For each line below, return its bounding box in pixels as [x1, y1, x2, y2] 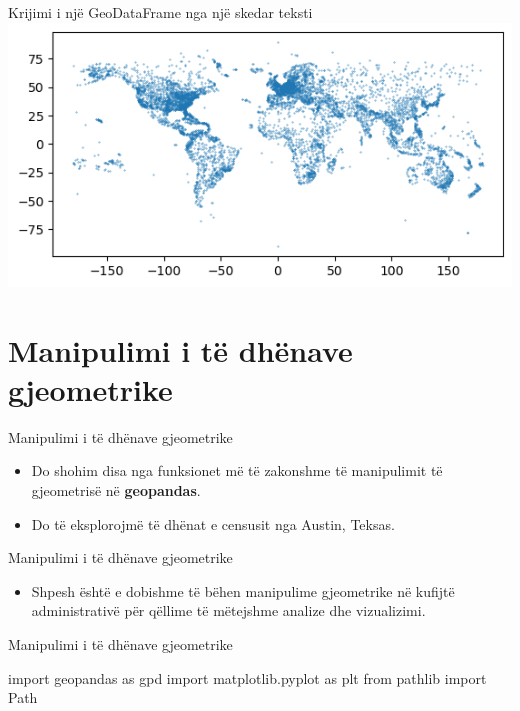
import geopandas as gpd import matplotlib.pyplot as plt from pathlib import [8, 667, 487, 688]
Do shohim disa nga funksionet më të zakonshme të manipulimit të [31, 460, 443, 481]
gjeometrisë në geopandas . [31, 479, 201, 500]
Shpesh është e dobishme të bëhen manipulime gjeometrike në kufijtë [31, 580, 455, 601]
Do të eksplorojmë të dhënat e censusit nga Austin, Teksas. [31, 513, 395, 534]
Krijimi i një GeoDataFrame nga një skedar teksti [8, 2, 313, 22]
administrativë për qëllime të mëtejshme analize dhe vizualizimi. [31, 600, 426, 621]
